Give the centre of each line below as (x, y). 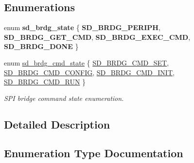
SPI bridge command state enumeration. (64, 98)
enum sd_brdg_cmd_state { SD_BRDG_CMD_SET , (87, 62)
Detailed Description (57, 124)
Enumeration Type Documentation (94, 153)
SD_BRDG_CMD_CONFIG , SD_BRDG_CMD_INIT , (89, 72)
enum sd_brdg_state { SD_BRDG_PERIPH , (82, 27)
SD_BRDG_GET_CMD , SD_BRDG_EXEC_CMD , (97, 37)
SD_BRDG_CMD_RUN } (45, 82)
